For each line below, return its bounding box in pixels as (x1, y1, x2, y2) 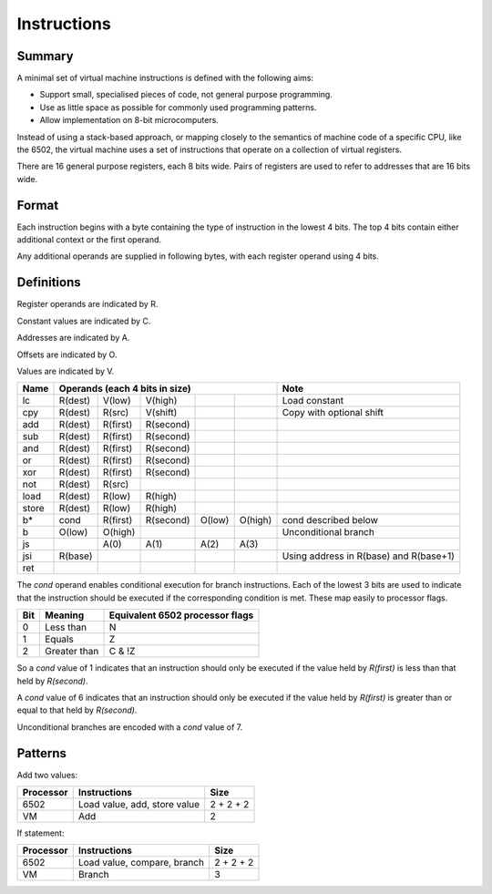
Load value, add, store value (77, 797, 200, 810)
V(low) (102, 395, 131, 407)
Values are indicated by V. (16, 365, 115, 376)
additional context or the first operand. (16, 234, 162, 245)
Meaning (44, 609, 85, 622)
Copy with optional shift (282, 406, 384, 419)
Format (16, 197, 59, 213)
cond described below (282, 514, 378, 527)
